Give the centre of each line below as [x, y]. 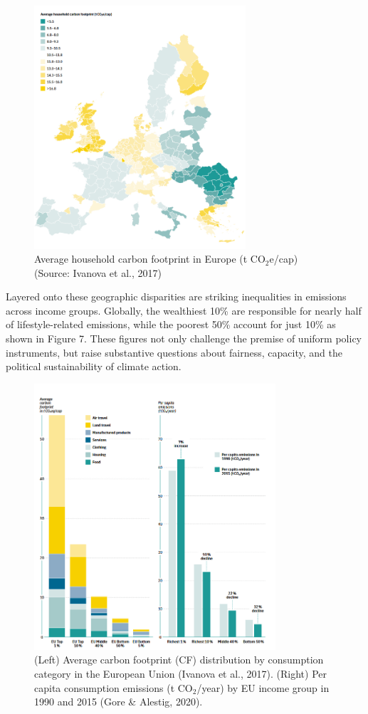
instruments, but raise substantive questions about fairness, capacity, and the [174, 352]
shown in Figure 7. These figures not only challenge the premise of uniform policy [184, 338]
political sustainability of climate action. [94, 366]
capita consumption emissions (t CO [114, 687]
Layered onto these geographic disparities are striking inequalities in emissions [176, 296]
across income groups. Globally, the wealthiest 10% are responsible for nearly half [184, 310]
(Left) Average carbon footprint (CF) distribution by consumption [179, 660]
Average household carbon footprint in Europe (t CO [150, 259]
